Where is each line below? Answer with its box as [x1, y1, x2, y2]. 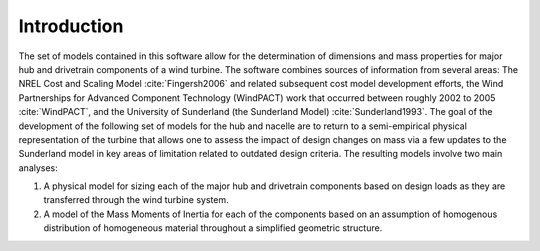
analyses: [18, 161, 59, 174]
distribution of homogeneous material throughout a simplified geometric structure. [43, 222, 383, 234]
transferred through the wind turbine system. [43, 194, 229, 206]
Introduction [18, 15, 124, 37]
